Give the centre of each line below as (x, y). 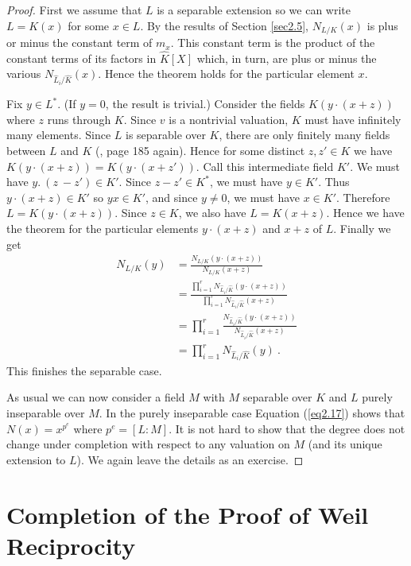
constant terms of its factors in (81, 58)
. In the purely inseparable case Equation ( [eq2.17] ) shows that (252, 413)
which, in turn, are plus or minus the (287, 58)
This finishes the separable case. (84, 370)
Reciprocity (71, 545)
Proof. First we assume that (74, 10)
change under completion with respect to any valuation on (148, 444)
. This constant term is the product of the (273, 43)
